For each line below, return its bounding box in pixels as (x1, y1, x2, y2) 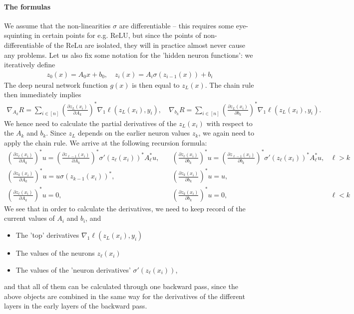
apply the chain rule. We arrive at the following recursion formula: (4, 137, 207, 148)
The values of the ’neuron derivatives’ (15, 264, 131, 275)
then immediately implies (4, 89, 81, 100)
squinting (4, 30, 32, 40)
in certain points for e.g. (34, 30, 108, 40)
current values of (4, 213, 55, 223)
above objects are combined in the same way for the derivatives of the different (4, 291, 245, 301)
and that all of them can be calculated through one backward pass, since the (4, 281, 238, 292)
